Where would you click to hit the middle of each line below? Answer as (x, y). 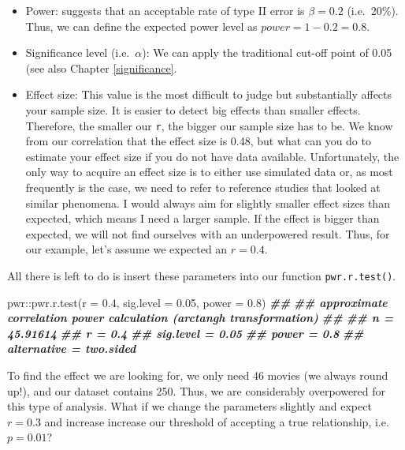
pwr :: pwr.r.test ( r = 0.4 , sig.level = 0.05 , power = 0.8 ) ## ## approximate (197, 302)
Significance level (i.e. (78, 52)
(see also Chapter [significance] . (101, 67)
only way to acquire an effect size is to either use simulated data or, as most (209, 172)
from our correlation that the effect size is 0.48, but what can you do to (198, 141)
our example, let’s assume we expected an (126, 249)
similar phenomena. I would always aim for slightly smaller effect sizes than (208, 202)
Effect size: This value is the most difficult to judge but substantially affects (209, 94)
